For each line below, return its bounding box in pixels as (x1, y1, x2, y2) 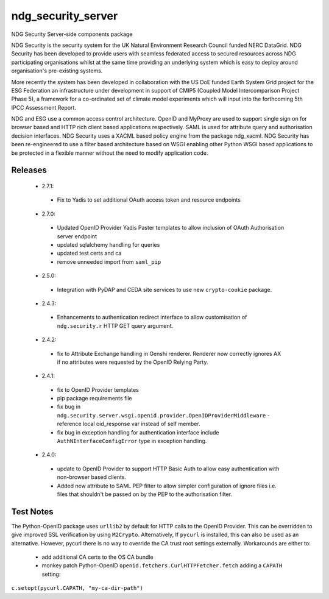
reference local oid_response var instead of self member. (57, 420, 200, 428)
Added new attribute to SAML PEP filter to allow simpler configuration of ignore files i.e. (57, 482, 277, 489)
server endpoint (57, 232, 97, 240)
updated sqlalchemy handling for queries (57, 241, 160, 248)
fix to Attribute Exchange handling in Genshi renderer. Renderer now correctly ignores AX (57, 350, 281, 357)
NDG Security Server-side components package (11, 30, 133, 38)
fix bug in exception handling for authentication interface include (57, 428, 219, 436)
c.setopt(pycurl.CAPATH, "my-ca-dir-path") (11, 585, 143, 592)
